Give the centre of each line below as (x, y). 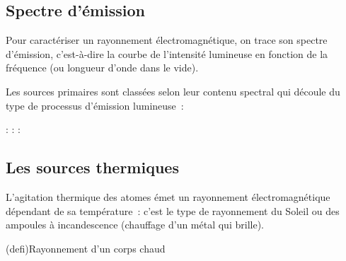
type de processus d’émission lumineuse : (95, 105)
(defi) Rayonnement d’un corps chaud (86, 248)
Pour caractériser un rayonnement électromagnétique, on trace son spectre (167, 40)
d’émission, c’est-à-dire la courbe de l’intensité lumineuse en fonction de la (167, 53)
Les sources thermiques (92, 167)
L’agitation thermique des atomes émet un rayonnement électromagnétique (168, 196)
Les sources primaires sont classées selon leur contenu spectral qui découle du (173, 91)
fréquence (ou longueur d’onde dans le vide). (102, 68)
